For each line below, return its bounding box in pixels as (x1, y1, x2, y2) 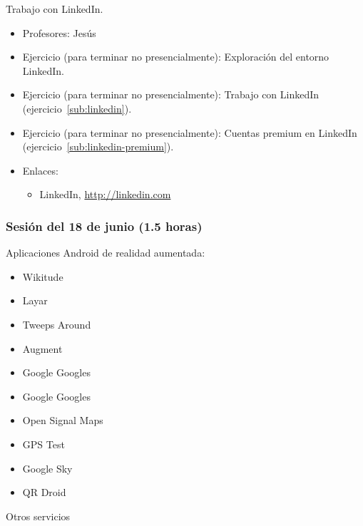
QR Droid (22, 485, 66, 500)
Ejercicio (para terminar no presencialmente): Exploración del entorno (22, 49, 329, 64)
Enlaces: (22, 163, 58, 177)
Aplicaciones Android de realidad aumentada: (6, 245, 205, 260)
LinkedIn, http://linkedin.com (39, 187, 171, 202)
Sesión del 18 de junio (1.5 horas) (6, 217, 203, 234)
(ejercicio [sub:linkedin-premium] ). (22, 139, 174, 154)
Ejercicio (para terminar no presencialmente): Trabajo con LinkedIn (22, 87, 319, 102)
